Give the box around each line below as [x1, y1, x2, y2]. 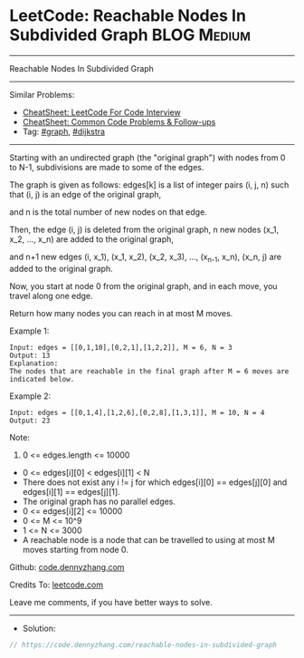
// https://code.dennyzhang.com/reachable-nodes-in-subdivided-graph [9, 640, 278, 649]
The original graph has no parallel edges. [22, 496, 176, 507]
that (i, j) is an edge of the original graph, [9, 189, 162, 199]
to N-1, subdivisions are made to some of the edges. [9, 161, 204, 172]
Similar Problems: [9, 89, 75, 100]
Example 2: [9, 391, 52, 402]
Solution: [22, 623, 56, 634]
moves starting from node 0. [22, 544, 129, 555]
